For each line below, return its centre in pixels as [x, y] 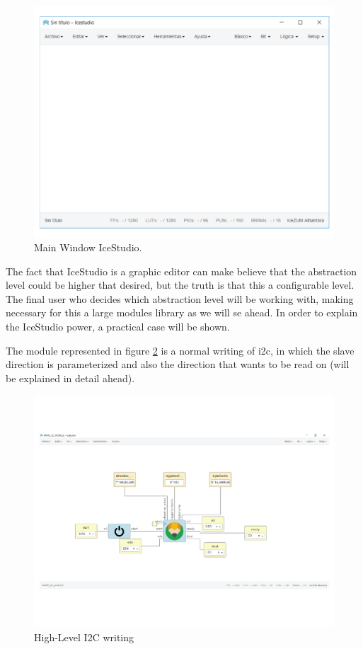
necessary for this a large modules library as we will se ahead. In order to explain [182, 312]
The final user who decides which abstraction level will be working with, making [180, 298]
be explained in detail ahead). [70, 378]
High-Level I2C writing [84, 637]
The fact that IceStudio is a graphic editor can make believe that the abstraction [181, 271]
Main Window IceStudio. [88, 247]
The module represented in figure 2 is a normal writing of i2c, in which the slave [180, 350]
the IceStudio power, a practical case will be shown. [118, 327]
